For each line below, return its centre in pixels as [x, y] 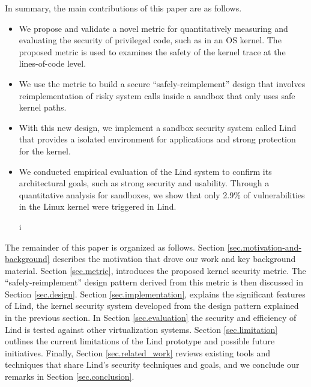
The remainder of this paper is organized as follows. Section [115, 247]
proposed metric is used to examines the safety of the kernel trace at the [152, 51]
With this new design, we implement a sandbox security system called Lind [158, 127]
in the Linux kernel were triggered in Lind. [98, 206]
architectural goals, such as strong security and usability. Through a [144, 183]
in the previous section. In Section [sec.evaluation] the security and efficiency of [151, 318]
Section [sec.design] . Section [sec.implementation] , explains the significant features [155, 294]
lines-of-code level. [53, 63]
